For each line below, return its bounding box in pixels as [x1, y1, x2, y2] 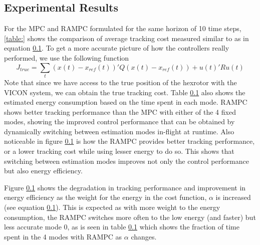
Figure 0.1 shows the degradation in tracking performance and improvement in [4, 182, 246, 192]
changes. [131, 231, 157, 241]
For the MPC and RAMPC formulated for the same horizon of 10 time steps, [4, 23, 241, 34]
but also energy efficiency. [4, 165, 83, 176]
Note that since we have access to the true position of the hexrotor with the [4, 77, 237, 87]
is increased [215, 192, 251, 202]
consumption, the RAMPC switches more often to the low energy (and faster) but [4, 211, 256, 222]
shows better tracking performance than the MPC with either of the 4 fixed [4, 106, 236, 117]
